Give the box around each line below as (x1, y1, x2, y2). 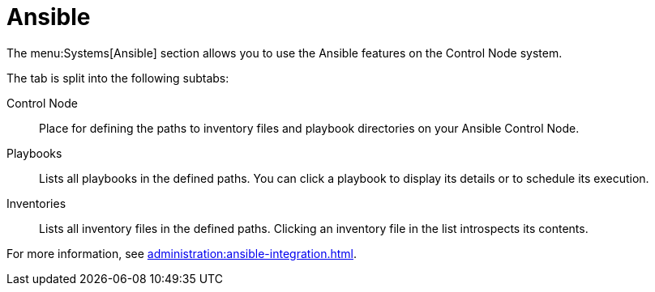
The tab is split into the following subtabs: (6, 70, 229, 85)
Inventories (6, 196, 66, 210)
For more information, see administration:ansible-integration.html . (6, 246, 357, 260)
